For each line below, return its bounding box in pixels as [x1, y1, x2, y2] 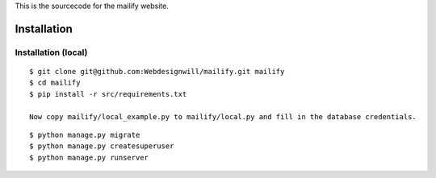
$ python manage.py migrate [29, 130, 140, 139]
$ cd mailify [29, 78, 81, 88]
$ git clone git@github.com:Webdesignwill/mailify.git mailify [29, 67, 285, 76]
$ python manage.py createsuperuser [29, 142, 174, 151]
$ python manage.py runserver [29, 153, 149, 162]
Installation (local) [15, 47, 88, 58]
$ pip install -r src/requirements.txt [29, 89, 187, 98]
